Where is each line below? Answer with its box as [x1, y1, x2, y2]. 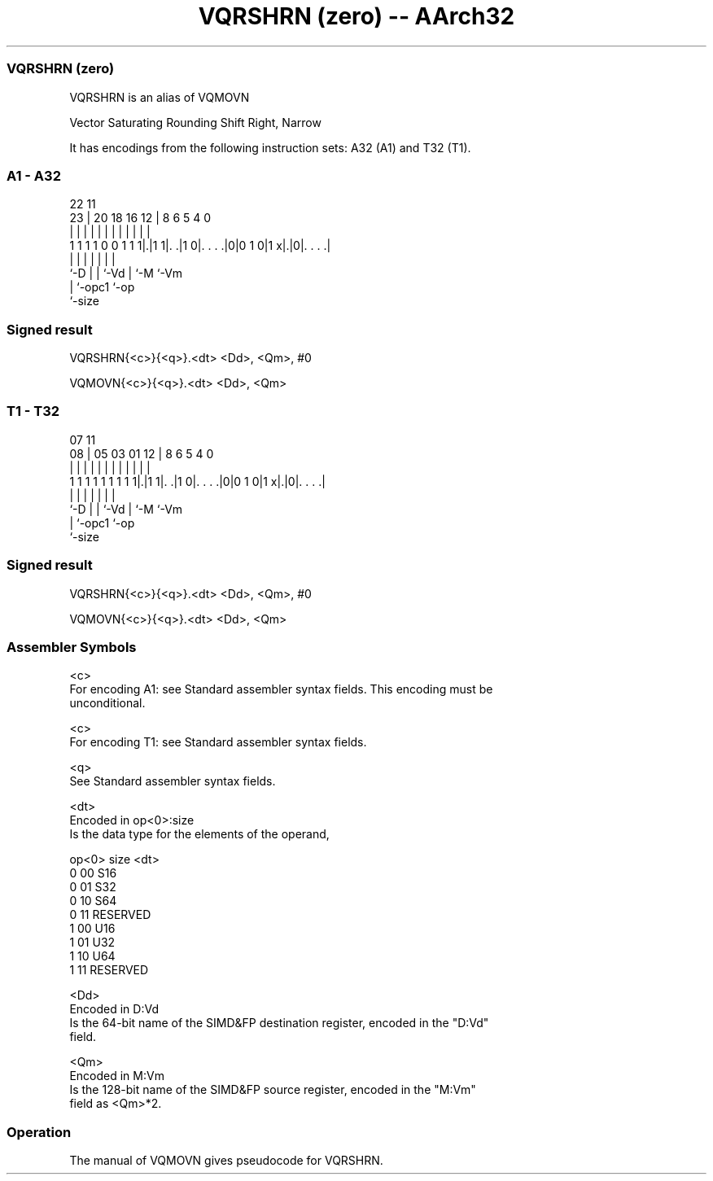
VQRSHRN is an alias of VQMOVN [69, 90, 250, 104]
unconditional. [69, 696, 146, 711]
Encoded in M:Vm [69, 1069, 164, 1083]
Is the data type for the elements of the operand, [69, 827, 330, 842]
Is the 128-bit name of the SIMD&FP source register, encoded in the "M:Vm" [69, 1083, 476, 1097]
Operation [7, 1123, 72, 1140]
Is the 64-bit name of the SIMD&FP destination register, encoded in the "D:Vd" [69, 1016, 489, 1030]
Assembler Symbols [7, 638, 137, 655]
